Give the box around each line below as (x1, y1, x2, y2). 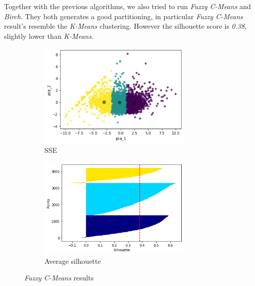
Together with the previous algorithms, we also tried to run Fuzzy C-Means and (4, 1, 251, 11)
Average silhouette (44, 255, 101, 266)
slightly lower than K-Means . (4, 30, 94, 41)
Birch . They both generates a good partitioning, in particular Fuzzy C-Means (4, 11, 243, 21)
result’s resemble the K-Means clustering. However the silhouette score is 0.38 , (4, 21, 247, 31)
